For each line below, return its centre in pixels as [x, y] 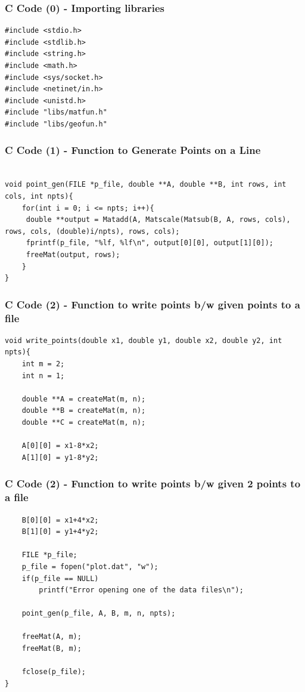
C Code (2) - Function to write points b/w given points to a [152, 304]
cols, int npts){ [39, 196]
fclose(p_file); [54, 672]
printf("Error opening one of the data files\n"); [141, 590]
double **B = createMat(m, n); [84, 411]
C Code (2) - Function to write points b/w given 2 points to [153, 484]
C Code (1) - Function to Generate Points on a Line [133, 150]
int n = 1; [43, 376]
